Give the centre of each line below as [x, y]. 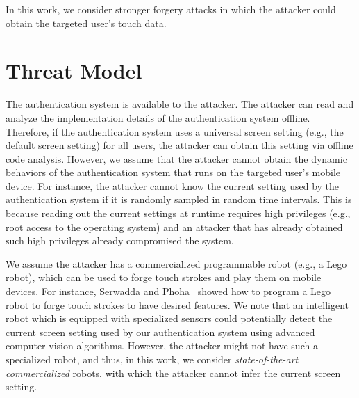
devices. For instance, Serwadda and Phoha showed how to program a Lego [168, 291]
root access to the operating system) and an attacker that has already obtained [174, 226]
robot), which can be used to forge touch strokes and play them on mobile [164, 277]
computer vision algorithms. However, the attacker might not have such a [162, 345]
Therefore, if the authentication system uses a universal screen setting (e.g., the [175, 131]
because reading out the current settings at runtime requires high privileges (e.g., [178, 213]
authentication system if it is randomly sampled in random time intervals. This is [179, 199]
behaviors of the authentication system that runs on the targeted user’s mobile [173, 172]
